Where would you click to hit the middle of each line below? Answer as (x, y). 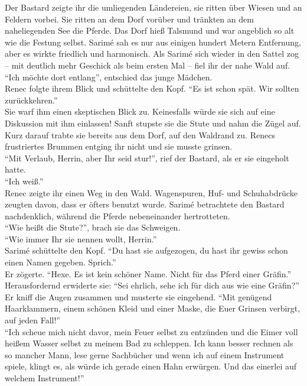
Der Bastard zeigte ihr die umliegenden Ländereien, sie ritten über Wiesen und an (153, 7)
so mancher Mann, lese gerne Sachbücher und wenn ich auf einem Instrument (145, 354)
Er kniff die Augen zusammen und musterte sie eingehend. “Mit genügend (138, 296)
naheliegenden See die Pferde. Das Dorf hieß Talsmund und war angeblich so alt (150, 30)
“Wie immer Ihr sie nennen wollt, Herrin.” (81, 239)
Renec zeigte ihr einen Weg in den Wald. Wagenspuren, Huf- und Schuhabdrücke (151, 192)
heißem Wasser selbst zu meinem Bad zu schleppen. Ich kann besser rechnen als (149, 343)
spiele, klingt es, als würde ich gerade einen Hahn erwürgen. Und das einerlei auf (151, 366)
